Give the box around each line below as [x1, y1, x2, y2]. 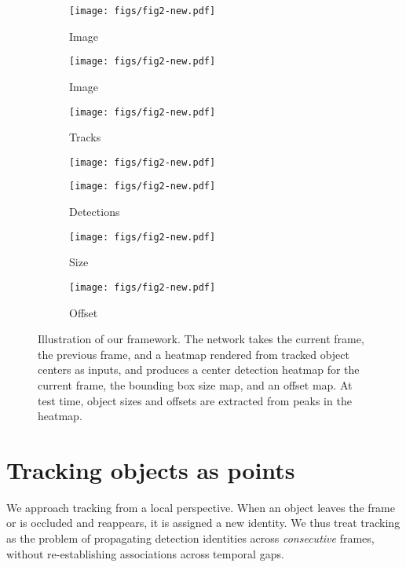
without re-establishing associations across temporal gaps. [6, 545, 284, 562]
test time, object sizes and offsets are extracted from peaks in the [38, 392, 352, 408]
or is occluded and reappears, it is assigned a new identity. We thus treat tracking [6, 514, 401, 531]
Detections [69, 203, 120, 220]
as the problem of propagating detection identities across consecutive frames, [6, 530, 375, 547]
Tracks [69, 129, 101, 145]
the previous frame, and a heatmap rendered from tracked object [38, 346, 349, 362]
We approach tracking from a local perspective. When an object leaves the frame [6, 499, 395, 515]
